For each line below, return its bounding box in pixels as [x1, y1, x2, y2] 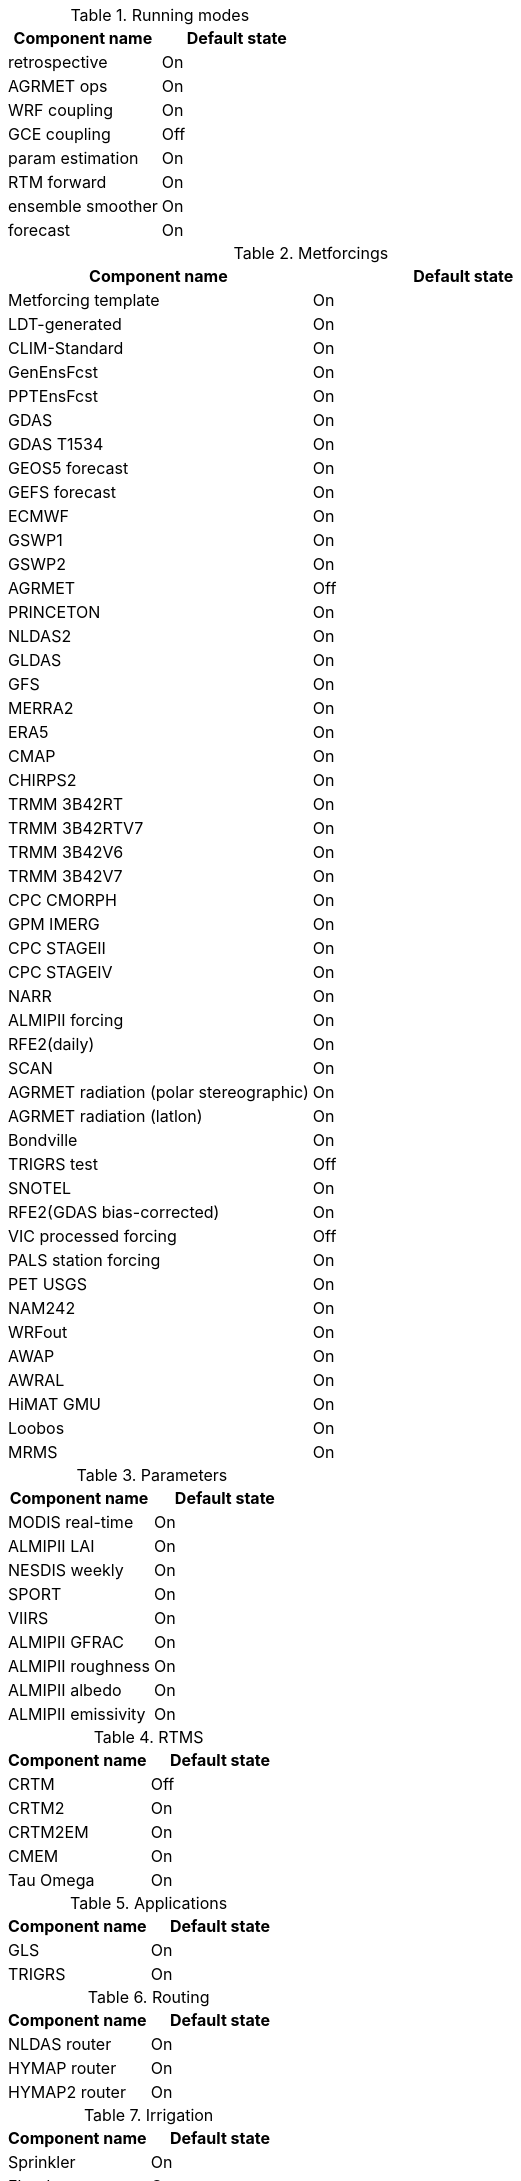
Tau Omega [8, 1870, 95, 1890]
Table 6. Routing [87, 1987, 210, 2007]
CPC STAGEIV [8, 962, 113, 982]
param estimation [8, 148, 139, 168]
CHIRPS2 [8, 770, 77, 790]
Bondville [8, 1130, 78, 1150]
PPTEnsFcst [8, 386, 98, 406]
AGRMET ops [8, 76, 108, 96]
